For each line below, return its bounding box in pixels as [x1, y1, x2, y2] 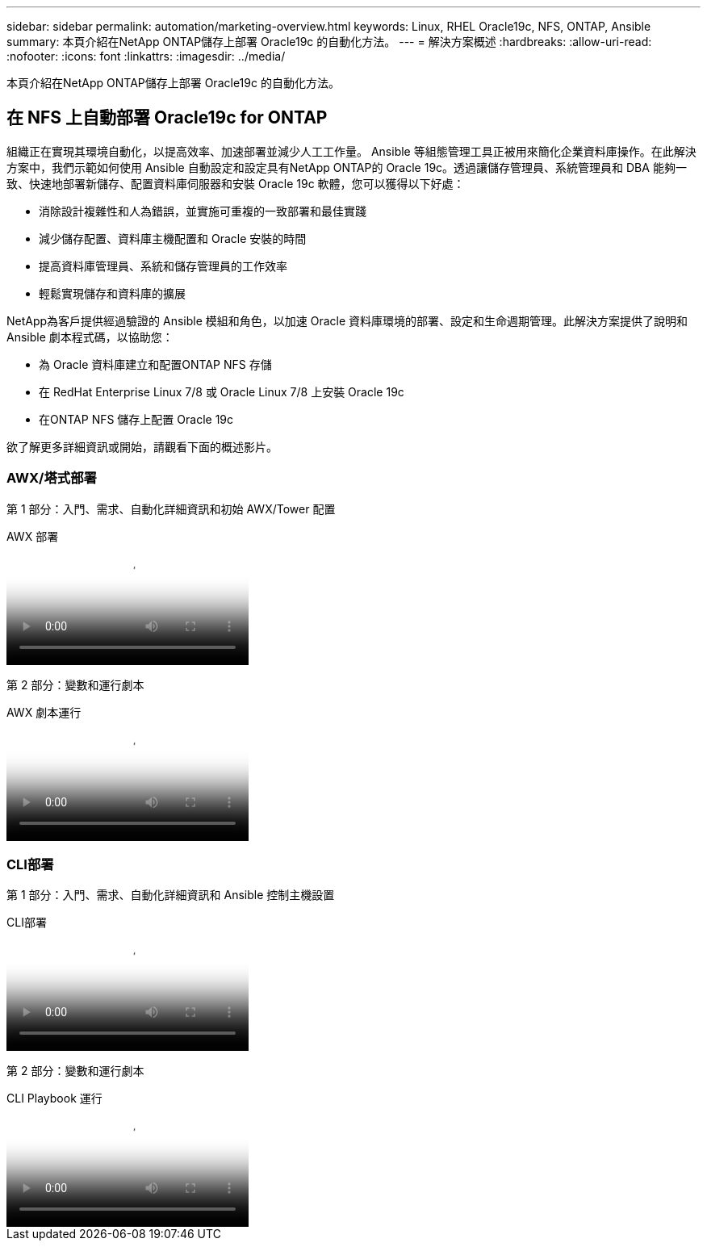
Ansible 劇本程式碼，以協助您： [6, 329, 174, 344]
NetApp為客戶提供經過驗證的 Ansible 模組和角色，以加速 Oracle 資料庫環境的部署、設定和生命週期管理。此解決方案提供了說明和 [6, 313, 688, 328]
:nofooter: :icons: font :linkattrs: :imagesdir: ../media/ [6, 49, 286, 63]
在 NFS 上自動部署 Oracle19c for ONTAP [6, 107, 328, 128]
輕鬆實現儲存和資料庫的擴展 [39, 286, 186, 300]
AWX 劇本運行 [6, 705, 82, 719]
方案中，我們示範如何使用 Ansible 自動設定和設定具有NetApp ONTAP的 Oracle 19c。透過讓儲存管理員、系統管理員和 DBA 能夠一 [6, 160, 687, 174]
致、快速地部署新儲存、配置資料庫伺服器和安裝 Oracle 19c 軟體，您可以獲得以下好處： [6, 176, 465, 190]
